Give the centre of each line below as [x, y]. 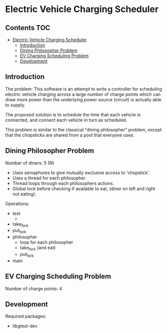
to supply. [15, 105]
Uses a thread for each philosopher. [49, 178]
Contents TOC [28, 28]
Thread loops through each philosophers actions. [63, 183]
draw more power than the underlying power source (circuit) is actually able [83, 99]
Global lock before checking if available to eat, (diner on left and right [84, 189]
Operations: [17, 204]
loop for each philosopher [46, 242]
